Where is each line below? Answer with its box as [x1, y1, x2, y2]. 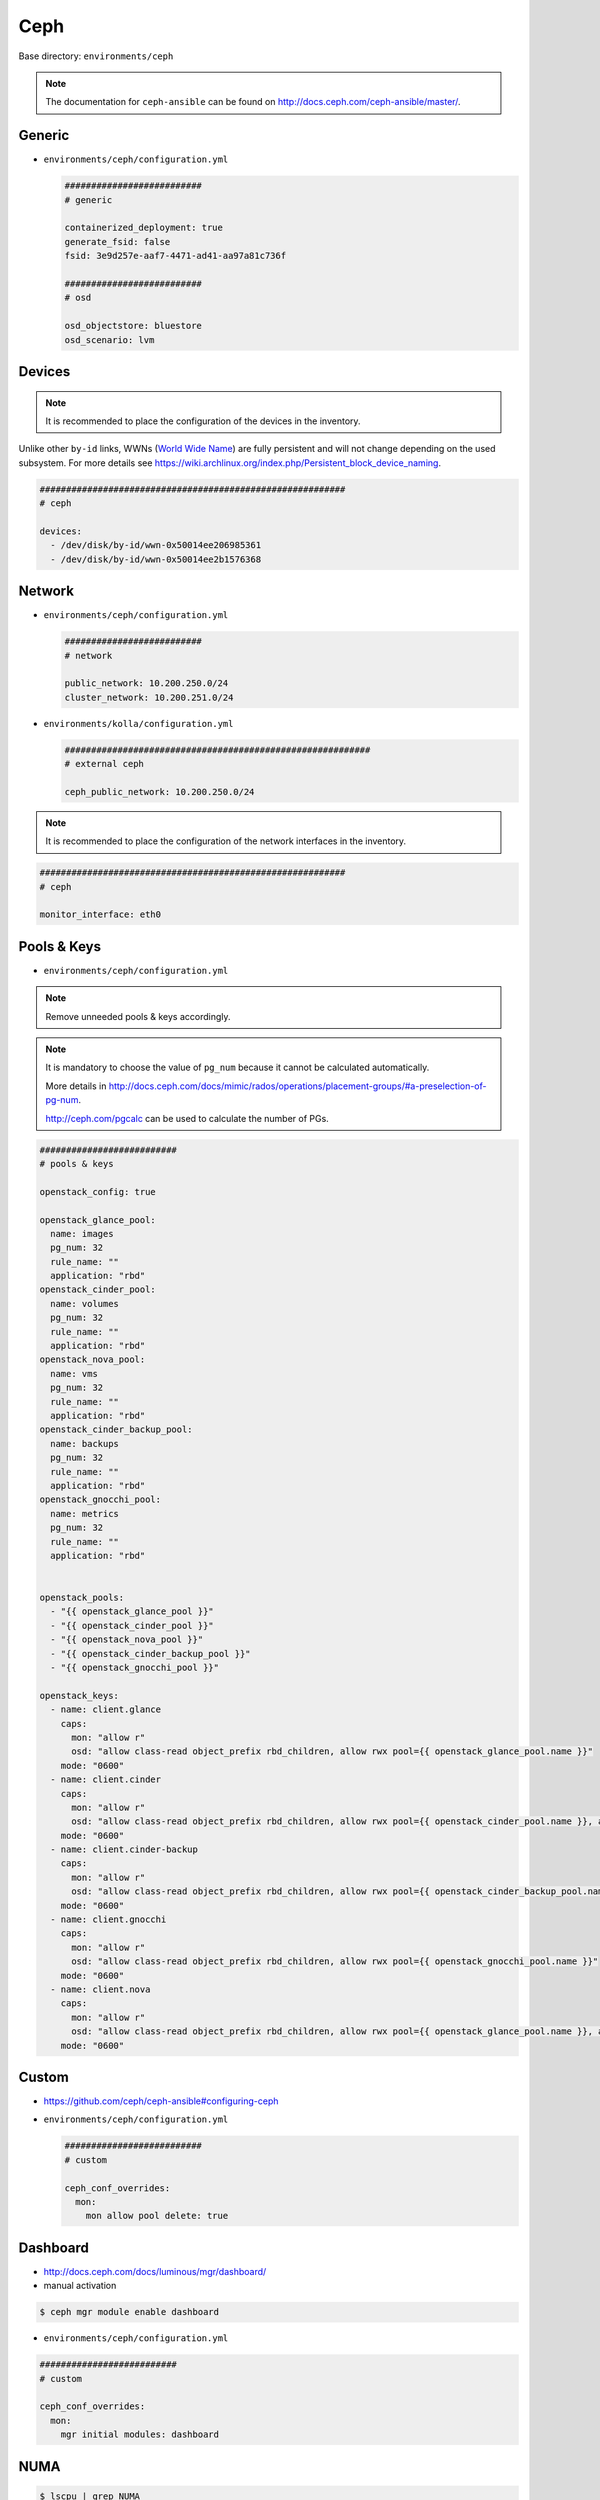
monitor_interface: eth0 [39, 909, 162, 920]
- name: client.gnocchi [50, 1914, 167, 1925]
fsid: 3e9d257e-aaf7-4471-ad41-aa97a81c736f [64, 250, 287, 262]
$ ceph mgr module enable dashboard [39, 2306, 220, 2318]
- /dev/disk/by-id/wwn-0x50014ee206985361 [50, 540, 262, 551]
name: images [50, 1228, 114, 1239]
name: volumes [50, 1298, 120, 1309]
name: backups [50, 1438, 120, 1449]
